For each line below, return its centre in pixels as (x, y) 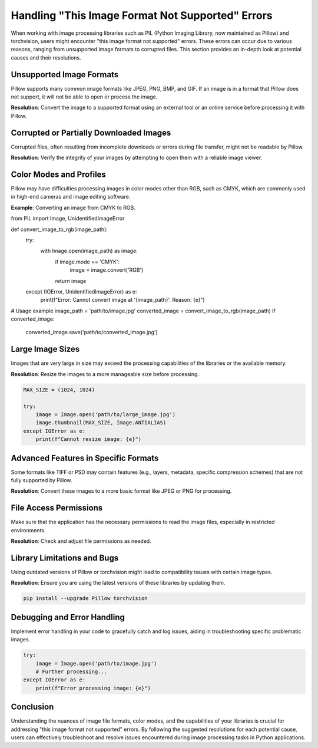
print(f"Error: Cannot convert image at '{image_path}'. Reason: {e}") (123, 300)
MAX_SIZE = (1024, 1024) (59, 390)
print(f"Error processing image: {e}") (93, 688)
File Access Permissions (57, 508)
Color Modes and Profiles (58, 174)
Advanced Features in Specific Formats (85, 458)
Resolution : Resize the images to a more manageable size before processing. (105, 374)
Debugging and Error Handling (68, 617)
